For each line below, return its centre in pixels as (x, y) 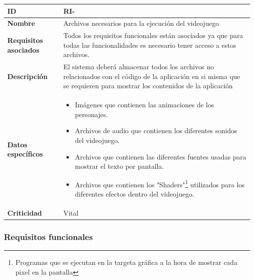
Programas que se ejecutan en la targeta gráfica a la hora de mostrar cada (126, 262)
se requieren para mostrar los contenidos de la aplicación (148, 86)
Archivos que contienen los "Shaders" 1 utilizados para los (160, 183)
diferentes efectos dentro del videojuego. (135, 194)
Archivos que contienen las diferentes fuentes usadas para (161, 156)
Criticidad (25, 212)
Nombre (21, 23)
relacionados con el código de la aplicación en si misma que (152, 76)
